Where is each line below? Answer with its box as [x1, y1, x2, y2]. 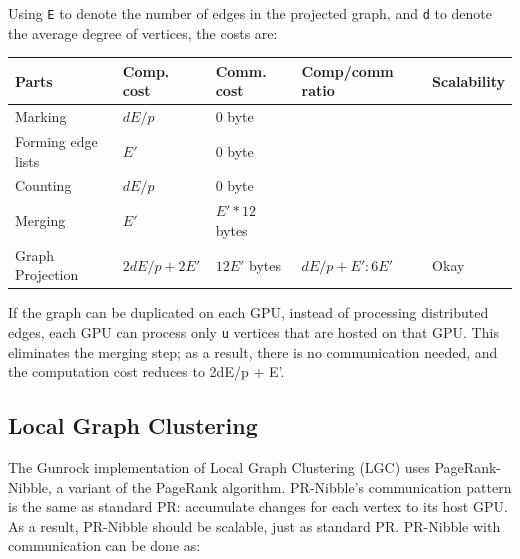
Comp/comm [301, 60, 394, 81]
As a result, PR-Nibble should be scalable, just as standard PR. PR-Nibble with [8, 515, 501, 536]
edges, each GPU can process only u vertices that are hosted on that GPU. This [8, 322, 499, 343]
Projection [15, 264, 79, 285]
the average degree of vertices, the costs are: [8, 22, 278, 43]
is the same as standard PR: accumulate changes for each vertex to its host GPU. [8, 496, 508, 517]
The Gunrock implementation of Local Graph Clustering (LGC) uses [8, 457, 430, 478]
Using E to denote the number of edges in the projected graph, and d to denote [8, 3, 493, 23]
